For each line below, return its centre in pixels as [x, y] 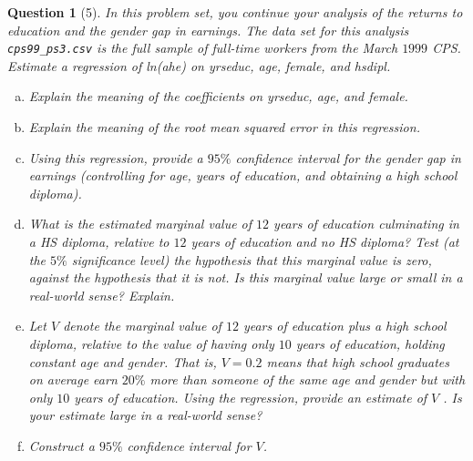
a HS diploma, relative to [99, 241]
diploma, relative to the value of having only [151, 343]
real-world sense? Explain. [102, 295]
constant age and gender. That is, [123, 361]
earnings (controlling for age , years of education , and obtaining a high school [243, 175]
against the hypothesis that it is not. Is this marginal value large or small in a [246, 277]
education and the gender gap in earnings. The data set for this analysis [208, 30]
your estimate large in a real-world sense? [145, 415]
